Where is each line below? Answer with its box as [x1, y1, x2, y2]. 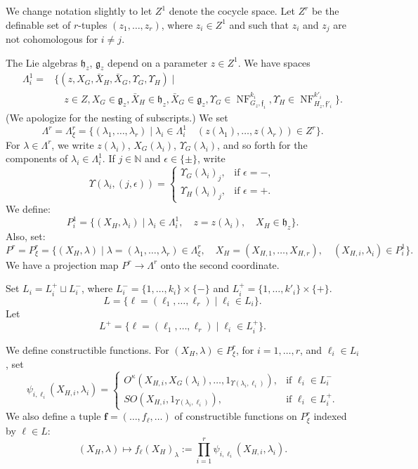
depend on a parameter [107, 55, 208, 70]
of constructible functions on [174, 409, 297, 423]
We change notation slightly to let [6, 4, 152, 18]
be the [311, 4, 339, 18]
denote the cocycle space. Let [169, 4, 295, 18]
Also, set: [6, 229, 46, 244]
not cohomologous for [6, 32, 98, 46]
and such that [229, 17, 289, 32]
